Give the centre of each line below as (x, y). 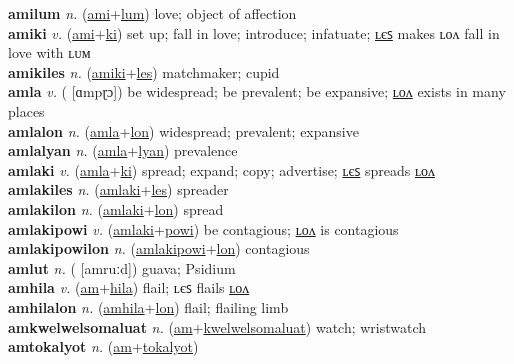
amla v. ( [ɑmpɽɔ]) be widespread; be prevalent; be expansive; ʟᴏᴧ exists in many (257, 91)
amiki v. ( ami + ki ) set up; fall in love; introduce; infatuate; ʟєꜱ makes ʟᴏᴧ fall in (254, 32)
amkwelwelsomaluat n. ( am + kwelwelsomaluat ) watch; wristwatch (217, 326)
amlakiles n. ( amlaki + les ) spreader (118, 189)
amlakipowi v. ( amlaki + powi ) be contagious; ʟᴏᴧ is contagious (203, 228)
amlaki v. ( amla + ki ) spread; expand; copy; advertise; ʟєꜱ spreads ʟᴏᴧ (222, 169)
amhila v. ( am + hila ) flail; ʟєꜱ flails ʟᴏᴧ (129, 287)
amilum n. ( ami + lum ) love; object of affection (152, 13)
